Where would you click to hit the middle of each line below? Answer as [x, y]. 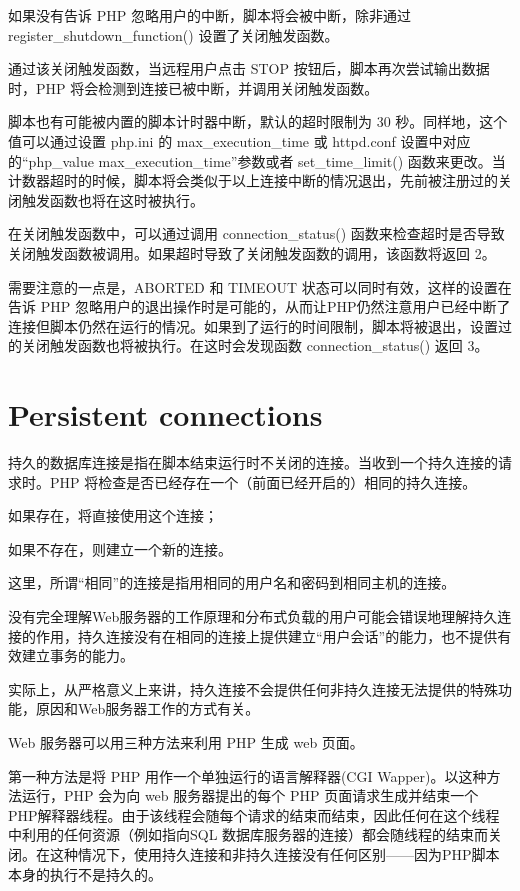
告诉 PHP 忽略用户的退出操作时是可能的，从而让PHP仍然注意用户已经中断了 [259, 306]
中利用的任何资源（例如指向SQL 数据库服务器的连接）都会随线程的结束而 [248, 834]
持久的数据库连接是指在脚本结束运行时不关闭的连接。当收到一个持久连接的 [253, 462]
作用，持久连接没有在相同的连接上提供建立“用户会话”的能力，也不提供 [266, 635]
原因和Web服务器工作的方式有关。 [147, 708]
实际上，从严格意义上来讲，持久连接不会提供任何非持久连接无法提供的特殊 [253, 688]
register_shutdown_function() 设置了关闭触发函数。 [173, 34]
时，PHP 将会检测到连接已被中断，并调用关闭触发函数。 [193, 87]
